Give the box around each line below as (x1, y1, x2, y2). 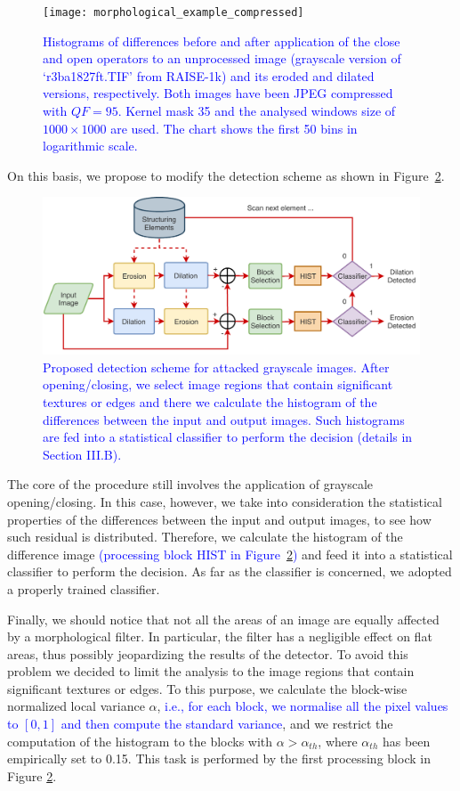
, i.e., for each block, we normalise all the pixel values (157, 697, 448, 715)
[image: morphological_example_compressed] (43, 6, 304, 19)
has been (382, 731, 431, 750)
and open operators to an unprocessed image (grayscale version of (43, 49, 401, 68)
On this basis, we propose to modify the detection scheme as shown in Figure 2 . (7, 166, 445, 184)
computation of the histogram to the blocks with (7, 731, 273, 750)
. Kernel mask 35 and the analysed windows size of (117, 102, 396, 120)
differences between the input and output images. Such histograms (43, 410, 405, 428)
